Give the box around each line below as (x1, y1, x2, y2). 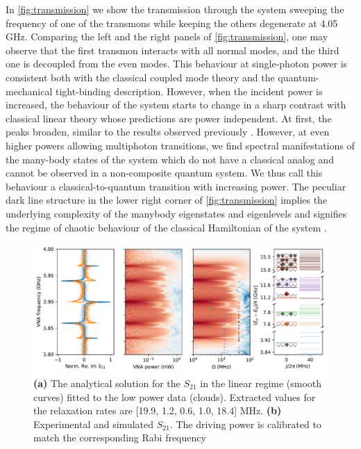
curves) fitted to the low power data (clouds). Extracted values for (33, 389, 316, 404)
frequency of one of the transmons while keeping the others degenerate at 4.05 (6, 15, 338, 30)
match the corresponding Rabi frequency (33, 430, 206, 445)
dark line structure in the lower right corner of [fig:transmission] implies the (6, 193, 328, 207)
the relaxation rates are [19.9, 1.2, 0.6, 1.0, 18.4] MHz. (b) (33, 403, 282, 418)
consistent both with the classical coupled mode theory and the (6, 70, 275, 84)
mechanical (6, 83, 53, 98)
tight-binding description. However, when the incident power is (55, 83, 323, 98)
